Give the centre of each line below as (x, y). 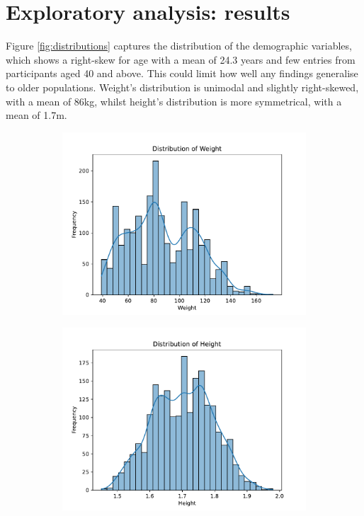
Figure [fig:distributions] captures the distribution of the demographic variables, (179, 46)
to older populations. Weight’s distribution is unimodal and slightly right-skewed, (182, 87)
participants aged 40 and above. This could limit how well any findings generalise (182, 73)
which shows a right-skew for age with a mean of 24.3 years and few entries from (181, 59)
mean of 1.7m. (36, 115)
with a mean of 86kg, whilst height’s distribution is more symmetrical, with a (174, 101)
